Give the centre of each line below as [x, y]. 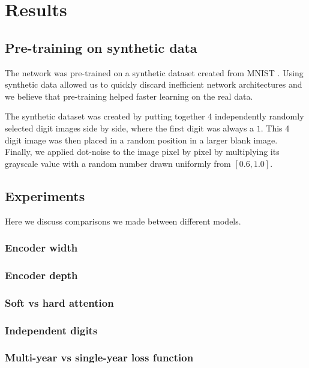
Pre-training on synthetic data [101, 47]
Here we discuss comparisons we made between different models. [123, 221]
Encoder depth [41, 275]
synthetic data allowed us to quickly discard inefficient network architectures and [154, 84]
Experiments [45, 195]
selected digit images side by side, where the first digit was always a [130, 128]
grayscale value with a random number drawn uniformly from [118, 163]
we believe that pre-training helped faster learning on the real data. [129, 96]
